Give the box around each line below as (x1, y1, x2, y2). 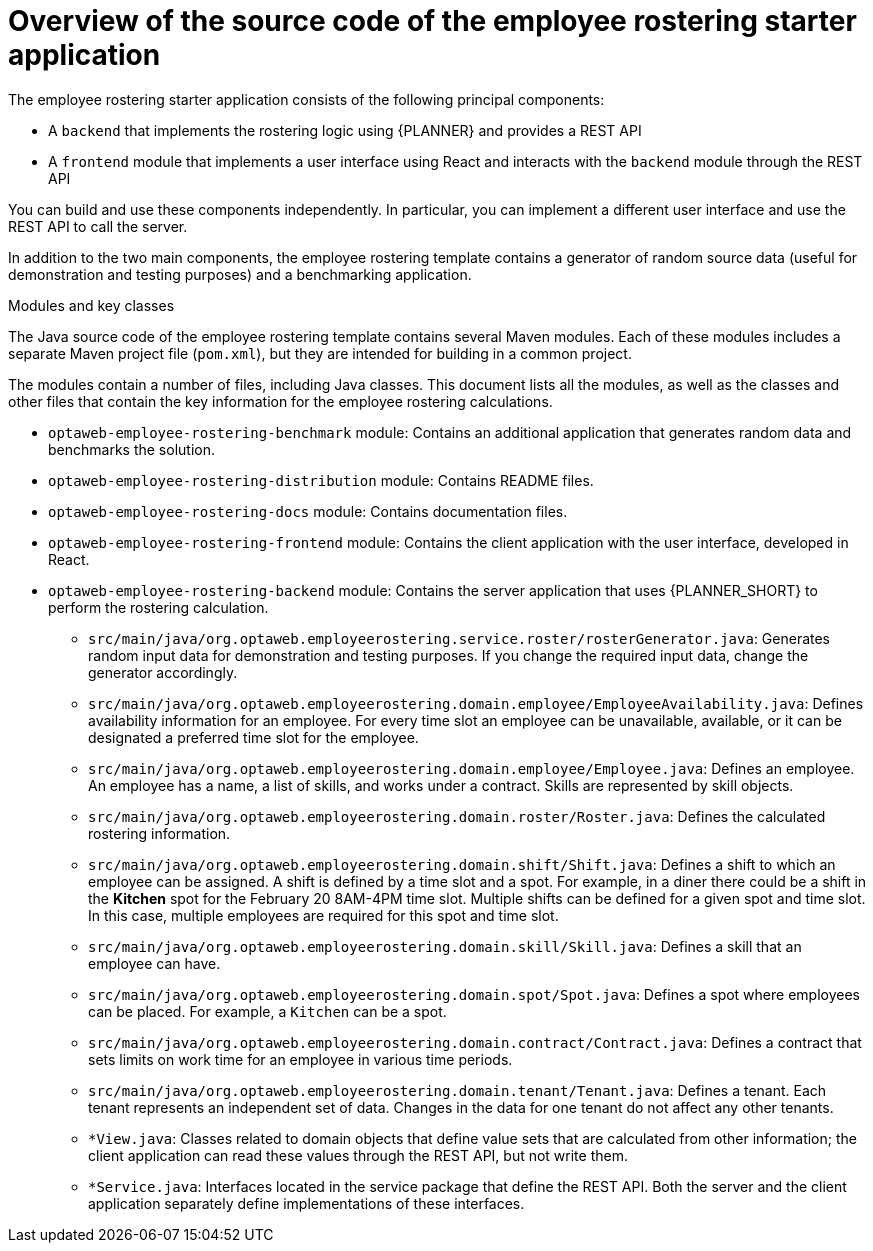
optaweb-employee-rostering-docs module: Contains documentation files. (48, 502, 568, 520)
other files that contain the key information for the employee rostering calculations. (8, 392, 553, 410)
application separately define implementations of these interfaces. (88, 1194, 525, 1212)
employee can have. (88, 954, 221, 972)
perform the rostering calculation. (48, 598, 269, 616)
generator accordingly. (88, 663, 238, 681)
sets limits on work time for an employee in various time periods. (88, 1050, 513, 1068)
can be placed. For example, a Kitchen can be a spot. (88, 1002, 447, 1020)
